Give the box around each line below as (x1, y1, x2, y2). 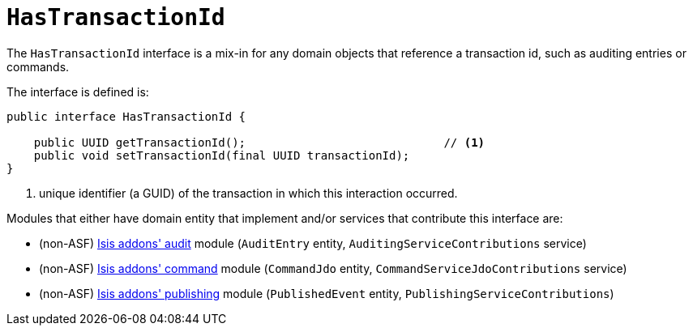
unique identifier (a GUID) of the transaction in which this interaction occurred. (39, 185, 458, 200)
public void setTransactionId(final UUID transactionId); (33, 148, 410, 162)
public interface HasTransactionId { (6, 109, 246, 123)
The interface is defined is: (6, 84, 149, 99)
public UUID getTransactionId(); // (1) (33, 135, 486, 149)
